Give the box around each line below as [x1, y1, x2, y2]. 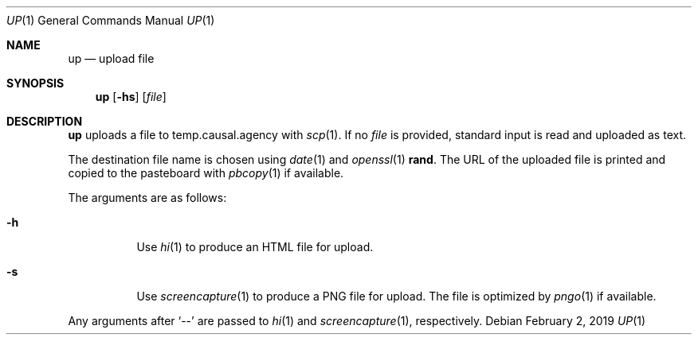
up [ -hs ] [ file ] [95, 90, 167, 103]
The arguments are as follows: [68, 191, 227, 204]
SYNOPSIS [6, 76, 65, 90]
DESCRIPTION [6, 114, 83, 128]
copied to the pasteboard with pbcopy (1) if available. [68, 166, 344, 180]
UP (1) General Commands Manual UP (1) [6, 14, 215, 27]
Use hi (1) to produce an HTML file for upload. [136, 240, 374, 254]
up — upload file [68, 52, 155, 65]
